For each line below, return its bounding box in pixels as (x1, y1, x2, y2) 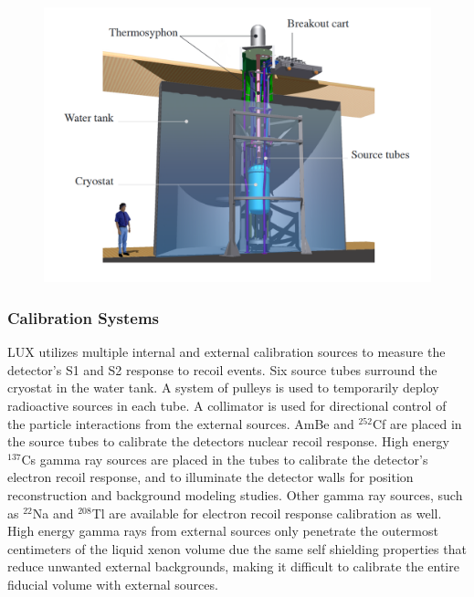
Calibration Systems (7, 306, 160, 329)
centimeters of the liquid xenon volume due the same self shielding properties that (7, 539, 467, 558)
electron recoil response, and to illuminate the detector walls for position (7, 467, 414, 487)
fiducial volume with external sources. (7, 574, 218, 593)
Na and (32, 503, 74, 522)
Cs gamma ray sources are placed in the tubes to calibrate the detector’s (21, 449, 428, 468)
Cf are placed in (372, 414, 462, 433)
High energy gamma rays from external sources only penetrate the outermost (7, 521, 438, 540)
